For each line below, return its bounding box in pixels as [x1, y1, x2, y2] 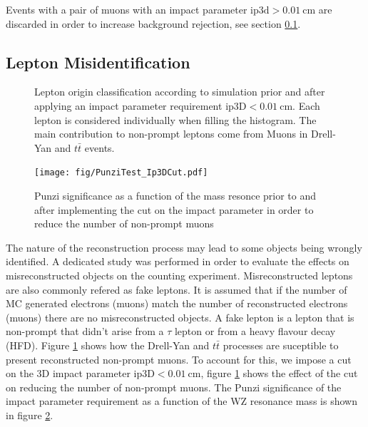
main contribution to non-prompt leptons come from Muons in [34, 126, 308, 141]
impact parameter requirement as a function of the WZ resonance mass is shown [6, 393, 357, 408]
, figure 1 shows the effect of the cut [200, 366, 358, 381]
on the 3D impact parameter [6, 366, 131, 381]
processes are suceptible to [223, 337, 339, 352]
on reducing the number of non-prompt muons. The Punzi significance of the [6, 379, 342, 394]
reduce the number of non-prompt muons [34, 216, 214, 231]
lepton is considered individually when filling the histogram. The [34, 112, 317, 127]
